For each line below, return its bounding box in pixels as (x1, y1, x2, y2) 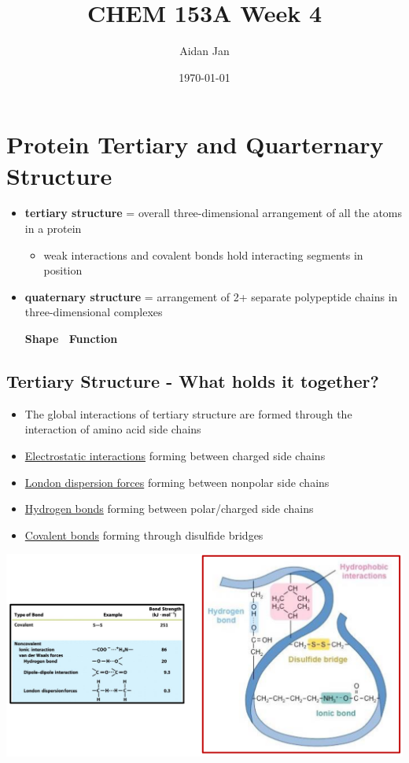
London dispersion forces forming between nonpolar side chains (24, 474, 330, 490)
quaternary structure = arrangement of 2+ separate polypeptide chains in (24, 288, 398, 304)
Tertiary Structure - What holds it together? (6, 368, 379, 393)
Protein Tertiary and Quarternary (6, 128, 384, 160)
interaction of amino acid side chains (24, 421, 201, 437)
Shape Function (24, 330, 118, 346)
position (43, 262, 83, 278)
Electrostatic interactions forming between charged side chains (24, 447, 326, 463)
